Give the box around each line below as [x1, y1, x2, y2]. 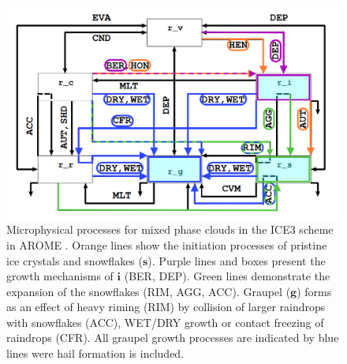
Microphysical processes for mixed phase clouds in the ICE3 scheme [6, 221, 334, 238]
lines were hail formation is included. [6, 345, 185, 362]
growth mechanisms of [6, 268, 114, 284]
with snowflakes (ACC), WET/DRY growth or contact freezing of [6, 313, 324, 330]
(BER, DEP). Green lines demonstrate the [124, 268, 330, 284]
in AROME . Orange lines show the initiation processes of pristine [6, 236, 327, 253]
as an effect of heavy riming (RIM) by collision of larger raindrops [6, 298, 326, 315]
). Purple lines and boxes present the [147, 252, 326, 268]
